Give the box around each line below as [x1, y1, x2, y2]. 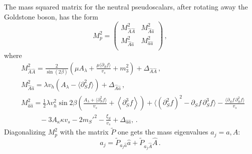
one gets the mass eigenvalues [117, 126, 208, 137]
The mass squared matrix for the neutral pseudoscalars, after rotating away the [4, 1, 248, 11]
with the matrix [60, 126, 109, 137]
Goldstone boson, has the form [4, 11, 98, 21]
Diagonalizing [4, 126, 46, 137]
